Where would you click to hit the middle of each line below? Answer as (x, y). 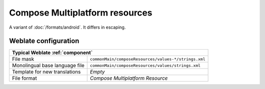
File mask (23, 59)
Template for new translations (46, 72)
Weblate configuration (44, 41)
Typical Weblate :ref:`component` (52, 53)
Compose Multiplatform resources (81, 13)
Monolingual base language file (48, 66)
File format (25, 78)
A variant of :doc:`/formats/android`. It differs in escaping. (67, 27)
